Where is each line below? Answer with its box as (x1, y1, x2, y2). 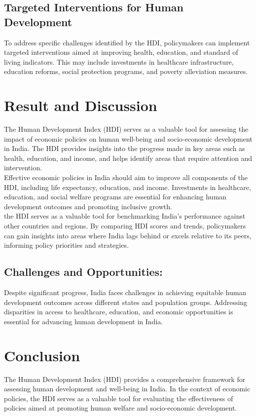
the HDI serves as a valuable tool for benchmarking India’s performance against (4, 211, 246, 221)
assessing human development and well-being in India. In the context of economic (4, 383, 251, 394)
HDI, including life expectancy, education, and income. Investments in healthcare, (4, 182, 251, 192)
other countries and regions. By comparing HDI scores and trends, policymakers (4, 221, 246, 231)
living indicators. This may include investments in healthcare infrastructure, (4, 56, 234, 67)
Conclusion (4, 345, 80, 365)
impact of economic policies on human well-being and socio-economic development (4, 133, 253, 144)
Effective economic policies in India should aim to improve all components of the (4, 172, 248, 183)
